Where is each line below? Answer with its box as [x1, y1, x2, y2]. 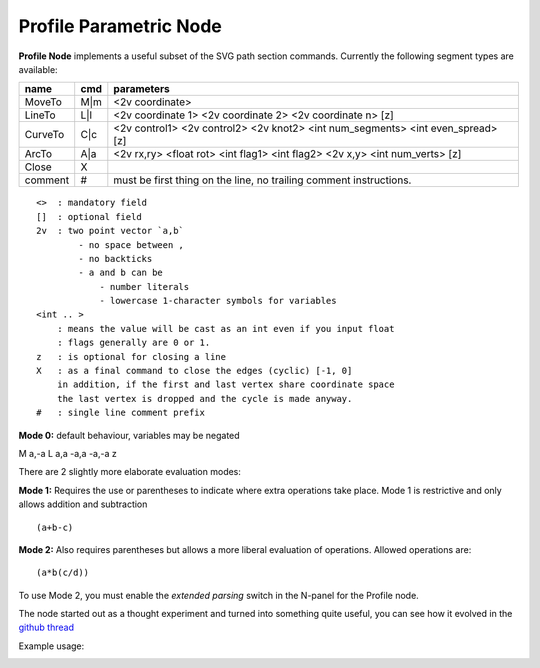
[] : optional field [36, 211, 142, 222]
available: [18, 63, 59, 75]
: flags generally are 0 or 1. [56, 337, 211, 349]
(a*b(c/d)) [36, 567, 90, 579]
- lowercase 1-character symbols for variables [99, 295, 337, 307]
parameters [113, 82, 170, 96]
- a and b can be [78, 267, 164, 279]
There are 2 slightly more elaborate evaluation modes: [18, 466, 242, 478]
